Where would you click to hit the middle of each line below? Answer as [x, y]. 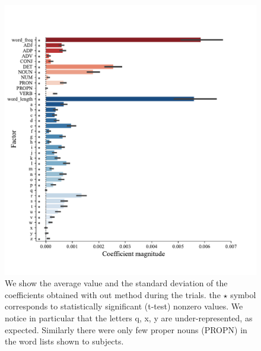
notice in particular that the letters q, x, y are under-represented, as [129, 318]
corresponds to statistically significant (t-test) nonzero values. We [124, 306]
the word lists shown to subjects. [64, 341]
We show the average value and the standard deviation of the [116, 283]
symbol [243, 294]
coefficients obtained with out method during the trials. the [113, 294]
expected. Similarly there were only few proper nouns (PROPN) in [126, 329]
